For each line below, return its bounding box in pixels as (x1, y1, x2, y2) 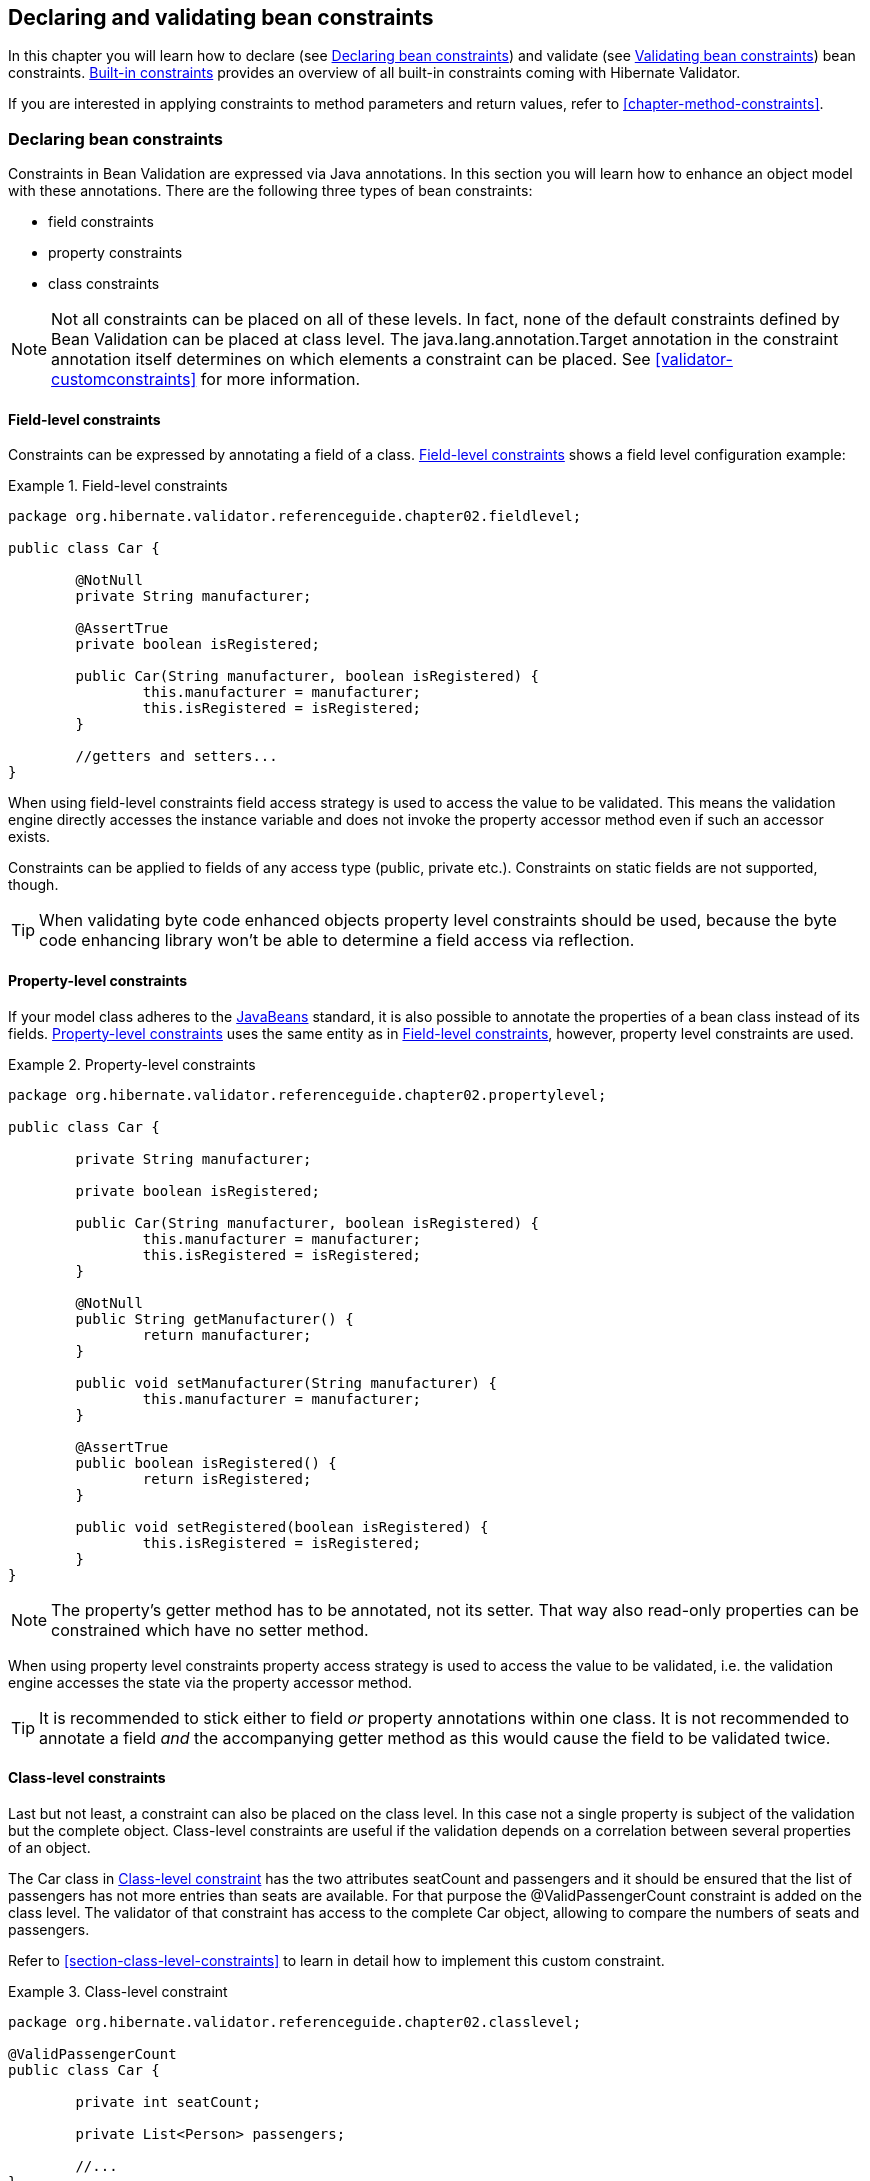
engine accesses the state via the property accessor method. (8, 1673, 413, 1691)
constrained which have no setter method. (51, 1619, 369, 1640)
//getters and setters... (75, 748, 278, 765)
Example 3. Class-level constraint (8, 1982, 228, 2000)
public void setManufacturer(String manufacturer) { (75, 1374, 497, 1391)
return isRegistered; (142, 1470, 312, 1487)
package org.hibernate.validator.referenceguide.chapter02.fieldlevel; (8, 508, 582, 525)
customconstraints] (51, 369, 197, 390)
